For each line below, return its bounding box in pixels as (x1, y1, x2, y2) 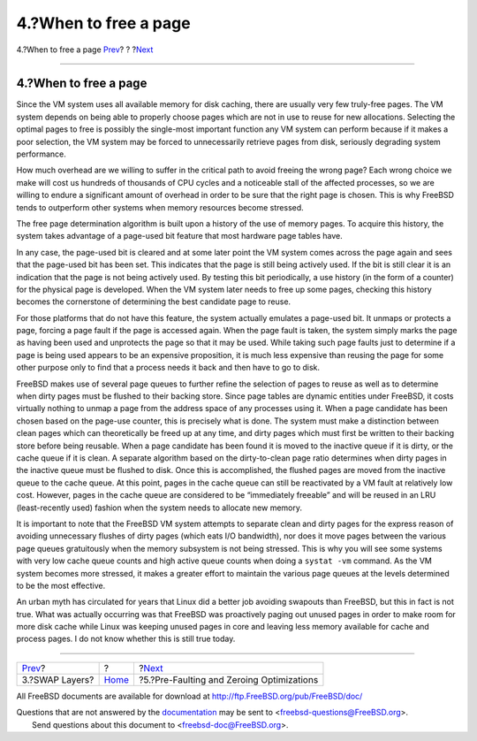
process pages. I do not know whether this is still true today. (16, 633, 236, 645)
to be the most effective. (16, 580, 106, 591)
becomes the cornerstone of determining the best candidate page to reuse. (16, 296, 291, 307)
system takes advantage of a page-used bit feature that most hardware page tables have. (16, 231, 344, 241)
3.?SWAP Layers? (21, 673, 95, 685)
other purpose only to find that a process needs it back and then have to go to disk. (16, 363, 321, 373)
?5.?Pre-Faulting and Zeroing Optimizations (138, 673, 319, 685)
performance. (16, 149, 66, 159)
